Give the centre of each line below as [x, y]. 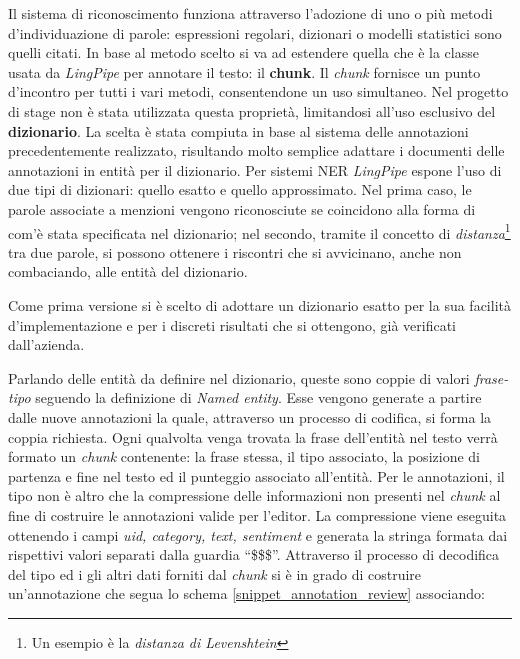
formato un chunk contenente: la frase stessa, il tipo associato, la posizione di [244, 456]
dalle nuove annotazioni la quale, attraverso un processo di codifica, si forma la [250, 416]
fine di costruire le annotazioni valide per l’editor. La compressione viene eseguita [257, 514]
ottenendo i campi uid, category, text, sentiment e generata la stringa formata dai [258, 534]
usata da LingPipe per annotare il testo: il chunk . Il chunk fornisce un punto [244, 71]
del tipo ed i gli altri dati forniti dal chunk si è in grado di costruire [215, 573]
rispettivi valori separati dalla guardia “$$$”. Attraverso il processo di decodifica [254, 554]
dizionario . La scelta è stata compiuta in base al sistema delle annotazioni [238, 130]
